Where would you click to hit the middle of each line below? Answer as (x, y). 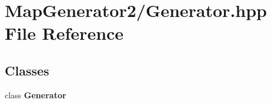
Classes (27, 70)
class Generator (36, 95)
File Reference (64, 33)
